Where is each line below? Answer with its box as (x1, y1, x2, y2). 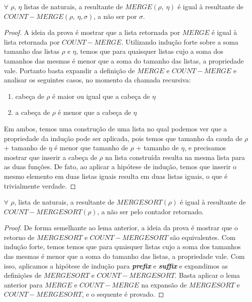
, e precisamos (184, 143, 226, 153)
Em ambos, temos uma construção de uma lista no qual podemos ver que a (4, 123, 227, 133)
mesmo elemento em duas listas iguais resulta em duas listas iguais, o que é (4, 171, 228, 181)
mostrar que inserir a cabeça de (4, 152, 97, 162)
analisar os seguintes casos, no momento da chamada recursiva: (4, 75, 191, 85)
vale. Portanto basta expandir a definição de (4, 65, 135, 75)
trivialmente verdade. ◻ (4, 180, 76, 191)
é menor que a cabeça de (58, 107, 131, 117)
